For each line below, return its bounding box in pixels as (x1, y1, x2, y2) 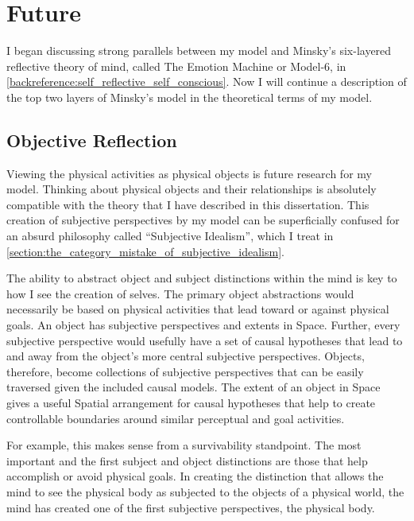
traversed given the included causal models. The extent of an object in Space (6, 379, 381, 395)
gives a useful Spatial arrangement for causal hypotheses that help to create (6, 395, 376, 411)
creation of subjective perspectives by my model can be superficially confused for (6, 212, 400, 228)
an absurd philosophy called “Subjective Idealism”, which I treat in (6, 227, 334, 244)
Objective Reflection (6, 127, 177, 152)
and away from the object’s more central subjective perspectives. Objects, (6, 348, 365, 364)
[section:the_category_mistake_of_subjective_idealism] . (6, 243, 284, 259)
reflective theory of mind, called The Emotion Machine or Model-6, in (6, 57, 346, 74)
